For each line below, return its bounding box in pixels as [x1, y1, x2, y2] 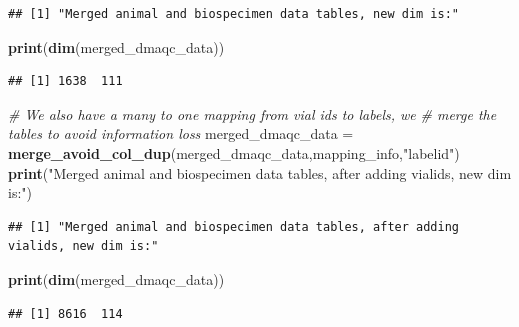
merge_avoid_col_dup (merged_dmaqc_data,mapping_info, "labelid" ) [8, 142, 460, 163]
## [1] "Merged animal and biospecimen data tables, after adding [8, 219, 460, 234]
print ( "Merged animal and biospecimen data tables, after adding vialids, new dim [8, 162, 512, 183]
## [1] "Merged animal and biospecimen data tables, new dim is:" [8, 7, 460, 21]
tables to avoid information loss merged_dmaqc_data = [8, 123, 354, 144]
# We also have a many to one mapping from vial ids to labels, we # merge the [8, 103, 497, 124]
